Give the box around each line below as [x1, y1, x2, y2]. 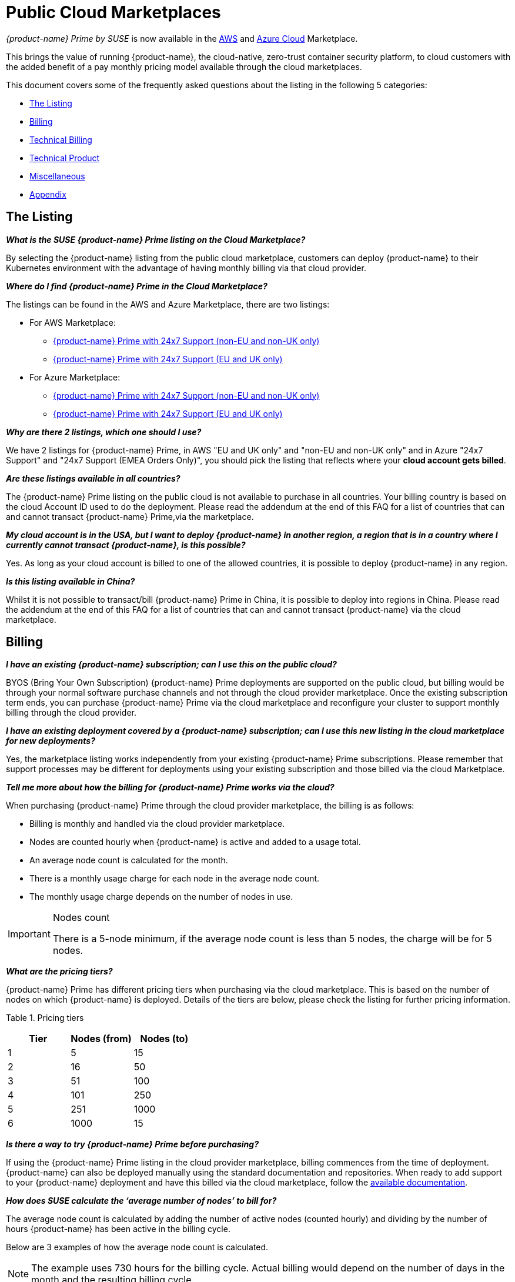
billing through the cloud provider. [6, 707, 136, 718]
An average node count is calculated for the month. [29, 855, 228, 866]
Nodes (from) [71, 1033, 132, 1045]
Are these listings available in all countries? [6, 473, 180, 483]
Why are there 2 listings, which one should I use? [6, 426, 202, 437]
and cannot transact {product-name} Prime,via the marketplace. [6, 511, 254, 522]
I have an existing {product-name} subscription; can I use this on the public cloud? [6, 659, 337, 670]
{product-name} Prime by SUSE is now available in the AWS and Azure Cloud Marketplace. [6, 33, 358, 44]
